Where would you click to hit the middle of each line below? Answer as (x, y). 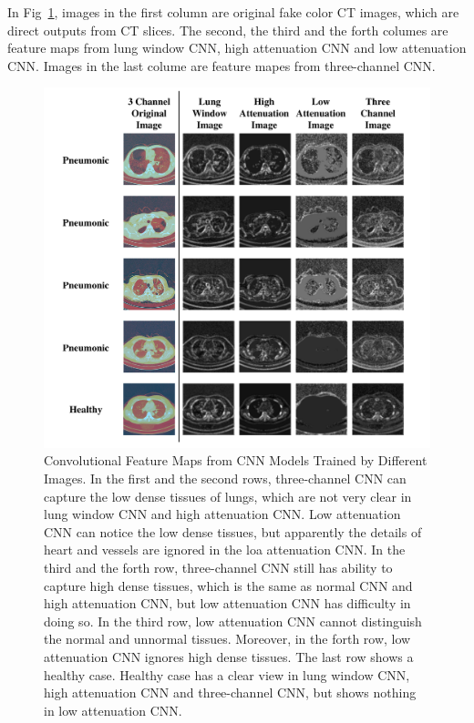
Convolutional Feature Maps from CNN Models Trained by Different (236, 460)
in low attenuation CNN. (113, 710)
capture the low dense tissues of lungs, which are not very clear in (228, 496)
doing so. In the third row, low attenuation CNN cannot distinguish (233, 621)
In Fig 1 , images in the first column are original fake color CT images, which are (233, 12)
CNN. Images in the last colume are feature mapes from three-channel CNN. (222, 65)
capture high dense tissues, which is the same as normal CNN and (228, 585)
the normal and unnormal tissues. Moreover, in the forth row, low (227, 639)
